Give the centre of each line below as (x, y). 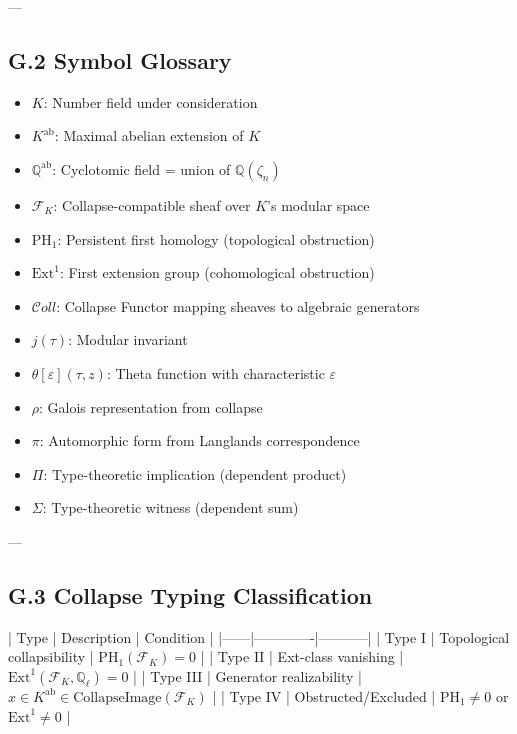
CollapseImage (117, 697)
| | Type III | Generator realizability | (247, 675)
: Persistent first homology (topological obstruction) (216, 238)
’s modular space (318, 204)
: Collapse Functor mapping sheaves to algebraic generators (238, 305)
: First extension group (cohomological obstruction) (217, 272)
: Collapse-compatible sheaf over (152, 204)
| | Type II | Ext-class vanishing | (302, 656)
